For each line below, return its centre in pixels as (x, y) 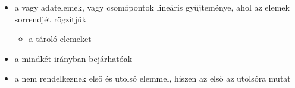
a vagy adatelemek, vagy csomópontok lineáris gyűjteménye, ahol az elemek (152, 7)
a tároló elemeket (60, 39)
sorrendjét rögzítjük (51, 19)
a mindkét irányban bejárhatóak (73, 58)
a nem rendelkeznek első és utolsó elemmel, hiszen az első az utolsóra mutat (153, 78)
